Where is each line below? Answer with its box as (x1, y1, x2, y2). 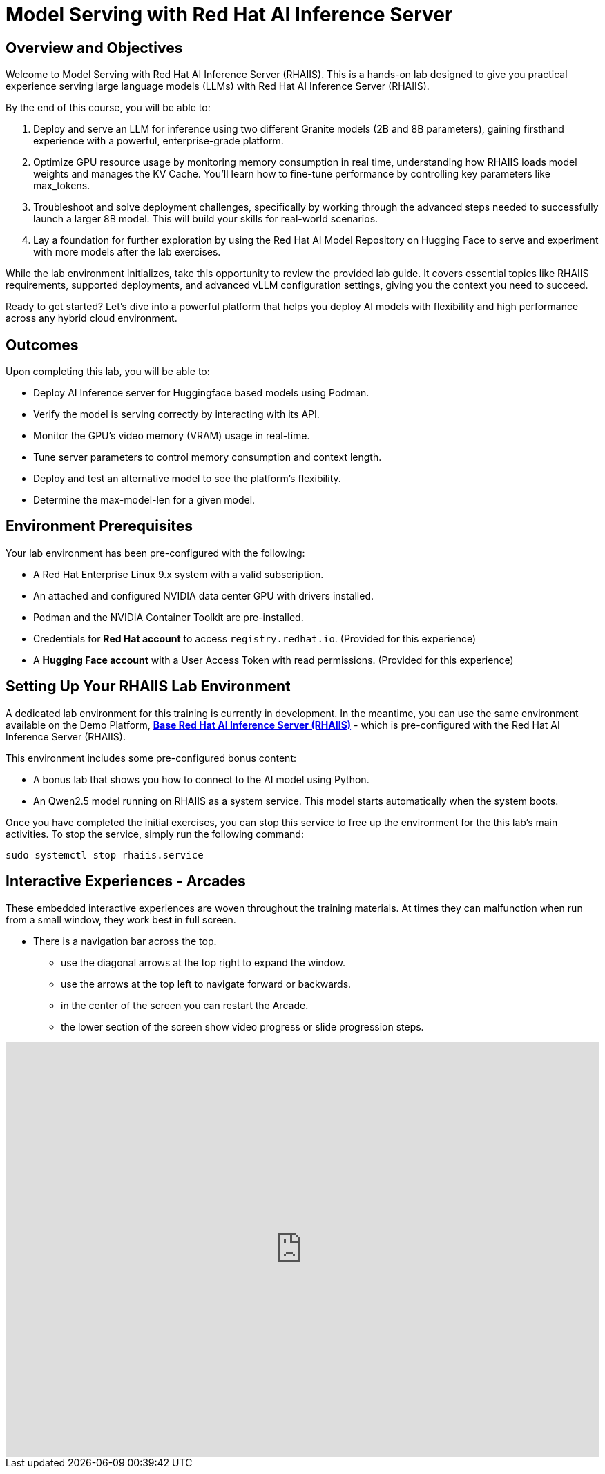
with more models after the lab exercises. (33, 246, 221, 258)
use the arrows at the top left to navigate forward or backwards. (61, 977, 352, 990)
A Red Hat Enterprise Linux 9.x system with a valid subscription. (33, 568, 324, 580)
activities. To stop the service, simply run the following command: (6, 827, 304, 840)
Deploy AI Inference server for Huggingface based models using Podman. (33, 387, 369, 399)
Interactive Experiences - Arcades (6, 872, 246, 890)
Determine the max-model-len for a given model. (33, 494, 256, 506)
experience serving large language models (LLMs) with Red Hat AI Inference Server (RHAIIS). (6, 80, 430, 93)
